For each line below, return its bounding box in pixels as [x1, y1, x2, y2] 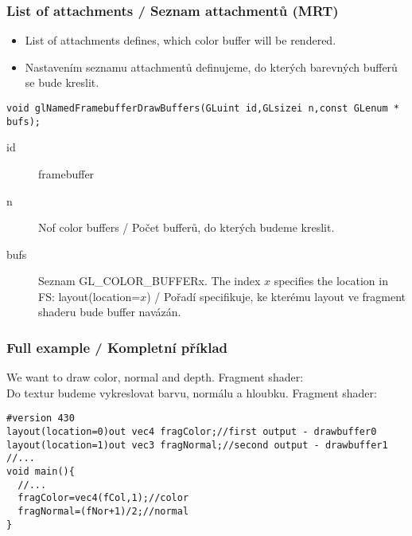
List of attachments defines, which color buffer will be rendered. [25, 32, 336, 49]
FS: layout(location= [38, 288, 141, 304]
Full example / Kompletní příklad [6, 337, 228, 357]
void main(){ [6, 466, 75, 478]
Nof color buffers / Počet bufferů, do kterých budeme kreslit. [38, 219, 335, 236]
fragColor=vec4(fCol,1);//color [17, 492, 189, 504]
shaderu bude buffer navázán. [38, 303, 181, 320]
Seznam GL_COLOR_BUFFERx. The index [38, 272, 261, 289]
